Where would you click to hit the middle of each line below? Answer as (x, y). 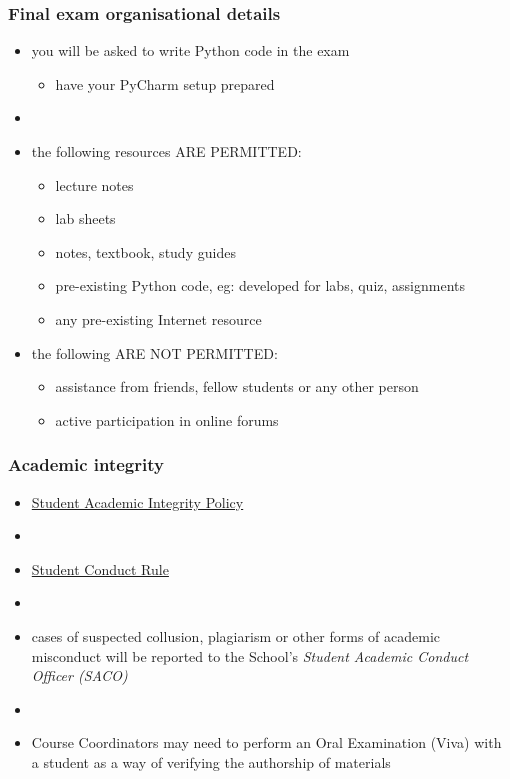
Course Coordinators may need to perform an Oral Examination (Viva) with (266, 742)
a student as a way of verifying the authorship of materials (211, 761)
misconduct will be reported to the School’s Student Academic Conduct (250, 655)
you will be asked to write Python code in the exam (190, 50)
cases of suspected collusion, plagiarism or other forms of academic (236, 635)
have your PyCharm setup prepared (165, 83)
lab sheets (85, 218)
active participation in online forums (167, 419)
